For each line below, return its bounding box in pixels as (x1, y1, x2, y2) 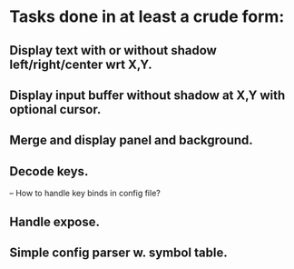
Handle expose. (9, 214, 101, 229)
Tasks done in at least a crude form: (9, 6, 285, 27)
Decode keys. (9, 164, 89, 179)
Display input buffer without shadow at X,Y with (9, 87, 286, 103)
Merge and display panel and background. (9, 133, 254, 148)
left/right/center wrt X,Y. (9, 56, 152, 72)
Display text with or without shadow (9, 43, 218, 58)
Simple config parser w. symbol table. (9, 244, 229, 260)
